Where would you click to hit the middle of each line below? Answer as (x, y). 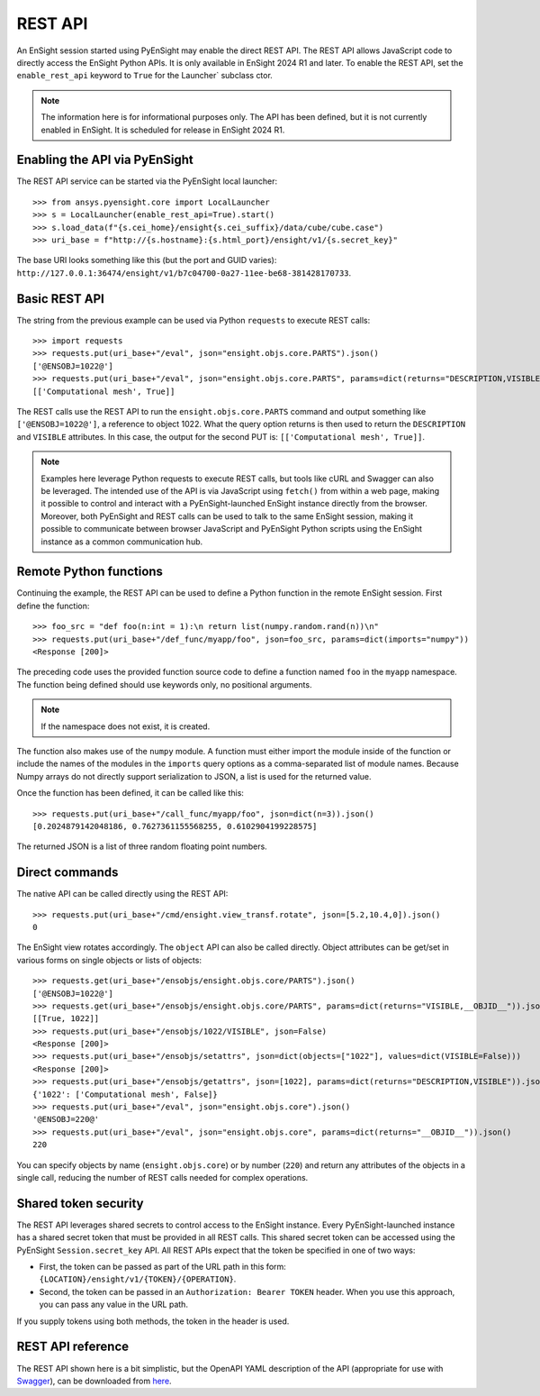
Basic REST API (61, 299)
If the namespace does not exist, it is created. (126, 726)
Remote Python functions (90, 572)
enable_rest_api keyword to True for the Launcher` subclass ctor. (145, 76)
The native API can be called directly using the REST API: (122, 894)
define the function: (53, 606)
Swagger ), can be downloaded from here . (94, 1381)
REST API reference (73, 1347)
